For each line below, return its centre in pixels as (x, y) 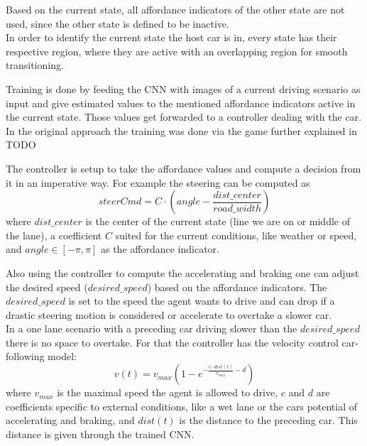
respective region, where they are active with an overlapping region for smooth (177, 51)
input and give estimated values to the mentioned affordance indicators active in (181, 103)
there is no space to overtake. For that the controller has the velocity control (172, 342)
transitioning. (35, 65)
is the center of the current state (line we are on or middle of (218, 221)
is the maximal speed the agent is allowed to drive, (168, 392)
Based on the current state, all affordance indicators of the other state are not (175, 9)
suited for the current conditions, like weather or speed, (236, 235)
